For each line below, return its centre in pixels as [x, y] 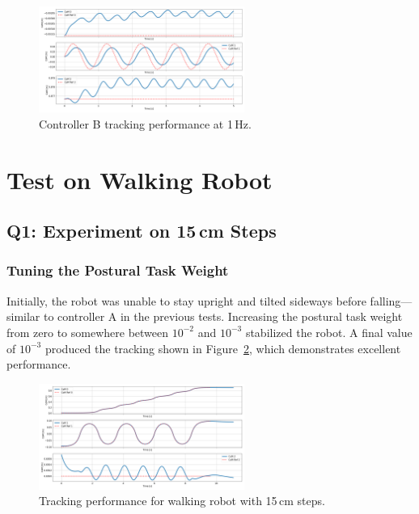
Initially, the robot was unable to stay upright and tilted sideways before [186, 300]
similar [23, 316]
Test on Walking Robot [140, 179]
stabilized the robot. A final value [329, 332]
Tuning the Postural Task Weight [118, 270]
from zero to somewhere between [88, 332]
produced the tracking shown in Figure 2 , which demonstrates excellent [223, 348]
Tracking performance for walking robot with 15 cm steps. [182, 501]
